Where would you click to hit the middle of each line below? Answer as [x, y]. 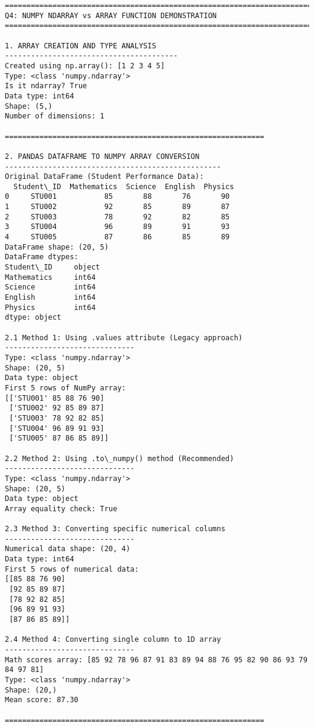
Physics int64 [50, 307]
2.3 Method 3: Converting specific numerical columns [115, 529]
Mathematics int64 [50, 277]
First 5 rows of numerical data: [72, 569]
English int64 [50, 298]
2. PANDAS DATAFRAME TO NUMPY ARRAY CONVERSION [102, 156]
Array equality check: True [61, 509]
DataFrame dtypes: [42, 257]
